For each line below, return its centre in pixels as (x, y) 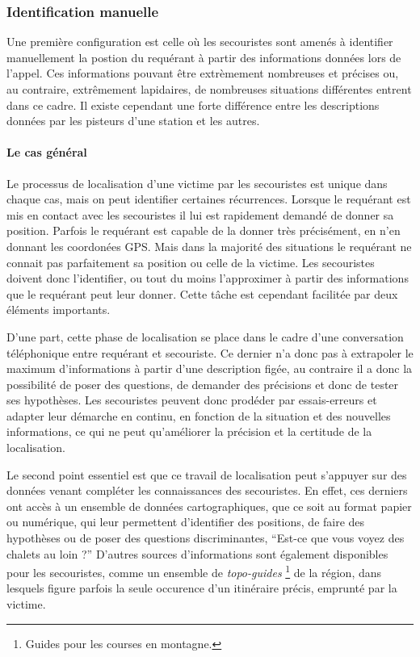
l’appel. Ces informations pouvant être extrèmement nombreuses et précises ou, (203, 73)
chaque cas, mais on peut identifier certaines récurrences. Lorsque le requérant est (209, 199)
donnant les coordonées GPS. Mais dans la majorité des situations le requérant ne (209, 246)
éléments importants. (59, 310)
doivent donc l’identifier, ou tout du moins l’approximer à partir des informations (208, 278)
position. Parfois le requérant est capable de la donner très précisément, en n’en (204, 230)
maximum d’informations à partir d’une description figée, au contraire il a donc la (210, 368)
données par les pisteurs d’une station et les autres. (133, 121)
